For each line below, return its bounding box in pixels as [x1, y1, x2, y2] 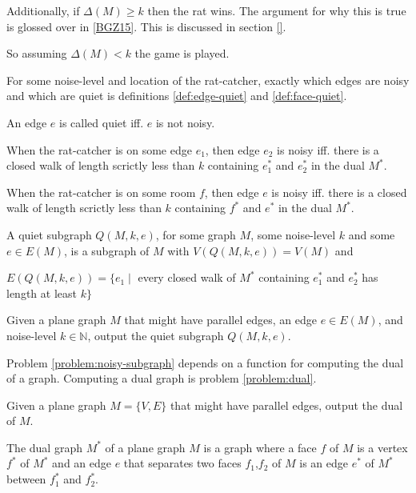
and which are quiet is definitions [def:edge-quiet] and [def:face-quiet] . [6, 87, 347, 104]
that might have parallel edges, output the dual [170, 396, 403, 413]
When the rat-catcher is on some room [6, 183, 196, 200]
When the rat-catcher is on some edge [6, 141, 192, 158]
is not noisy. [155, 114, 215, 130]
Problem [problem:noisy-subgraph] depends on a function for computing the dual [6, 354, 404, 371]
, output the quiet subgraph [87, 327, 224, 343]
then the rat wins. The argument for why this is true [147, 2, 406, 18]
